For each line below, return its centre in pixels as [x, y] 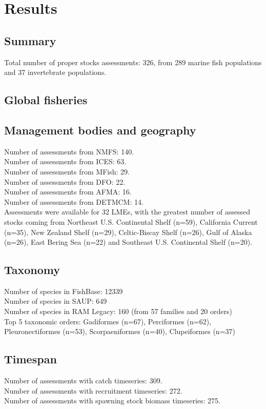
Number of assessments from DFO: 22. [65, 181]
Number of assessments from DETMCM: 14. [74, 201]
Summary [30, 40]
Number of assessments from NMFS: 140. [69, 151]
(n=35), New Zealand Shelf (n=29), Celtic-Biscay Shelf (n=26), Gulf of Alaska [128, 232]
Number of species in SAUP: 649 [56, 301]
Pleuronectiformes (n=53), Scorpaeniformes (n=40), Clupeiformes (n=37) [120, 331]
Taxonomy [32, 270]
